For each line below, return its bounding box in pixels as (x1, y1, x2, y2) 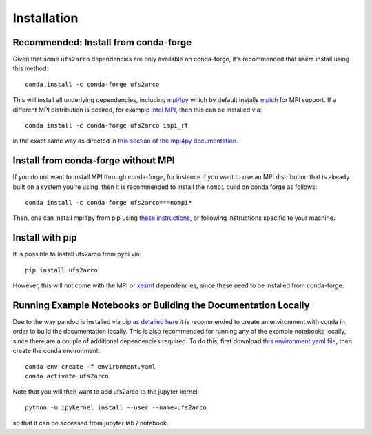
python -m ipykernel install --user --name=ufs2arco (25, 403, 207, 412)
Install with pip (12, 232, 77, 244)
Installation (12, 10, 79, 26)
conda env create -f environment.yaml (25, 363, 156, 370)
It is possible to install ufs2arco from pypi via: (12, 250, 141, 259)
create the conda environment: (12, 347, 101, 355)
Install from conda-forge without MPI (12, 155, 175, 167)
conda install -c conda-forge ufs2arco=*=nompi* (25, 199, 192, 207)
